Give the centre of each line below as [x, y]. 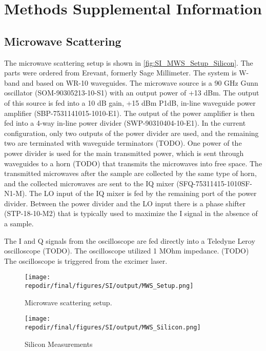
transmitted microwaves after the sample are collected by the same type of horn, [130, 173]
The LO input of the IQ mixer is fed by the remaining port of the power [143, 193]
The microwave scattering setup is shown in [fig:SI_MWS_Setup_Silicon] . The [129, 62]
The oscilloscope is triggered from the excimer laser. [86, 260]
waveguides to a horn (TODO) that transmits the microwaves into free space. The [133, 163]
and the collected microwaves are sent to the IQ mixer [89, 183]
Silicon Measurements [59, 344]
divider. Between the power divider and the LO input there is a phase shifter [125, 203]
